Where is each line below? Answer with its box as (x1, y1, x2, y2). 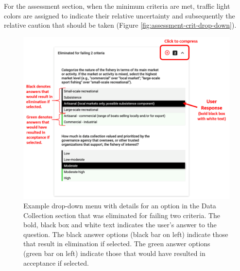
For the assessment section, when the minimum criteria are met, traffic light (4, 1, 230, 11)
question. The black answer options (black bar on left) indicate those (23, 229, 228, 239)
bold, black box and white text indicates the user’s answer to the (23, 220, 217, 230)
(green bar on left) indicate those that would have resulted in (23, 248, 206, 258)
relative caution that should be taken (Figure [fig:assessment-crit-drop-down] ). (4, 20, 237, 30)
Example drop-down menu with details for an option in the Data (23, 201, 216, 211)
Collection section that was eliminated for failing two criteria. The (23, 210, 221, 220)
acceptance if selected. (23, 257, 89, 268)
